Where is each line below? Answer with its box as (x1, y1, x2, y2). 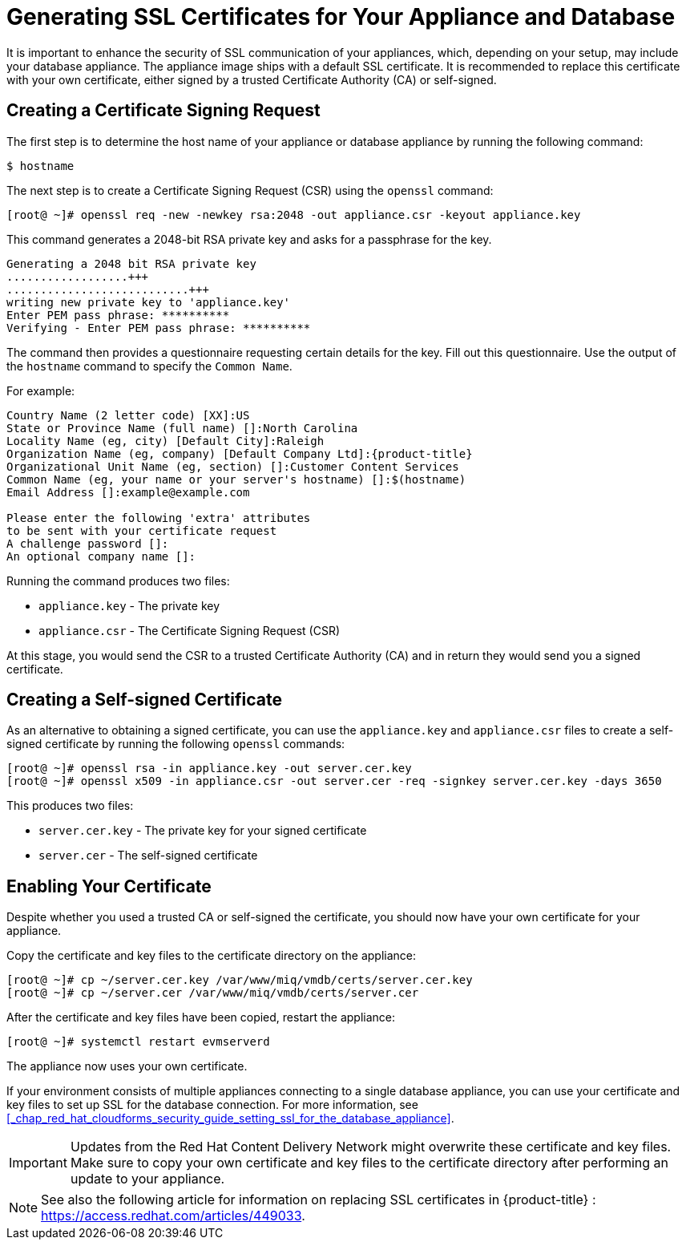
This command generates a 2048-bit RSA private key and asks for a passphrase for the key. (6, 232, 492, 246)
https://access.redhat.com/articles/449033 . (41, 1208, 305, 1224)
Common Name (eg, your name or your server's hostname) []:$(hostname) (6, 472, 466, 486)
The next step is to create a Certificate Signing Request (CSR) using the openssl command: (6, 183, 494, 197)
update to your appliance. (70, 1171, 225, 1187)
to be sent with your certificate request (6, 524, 277, 537)
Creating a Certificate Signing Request (6, 100, 321, 121)
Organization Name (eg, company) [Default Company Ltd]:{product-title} (6, 447, 473, 460)
